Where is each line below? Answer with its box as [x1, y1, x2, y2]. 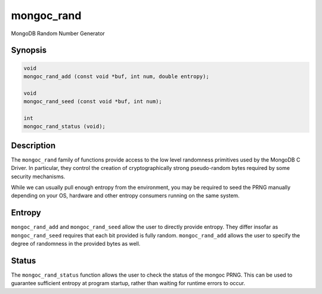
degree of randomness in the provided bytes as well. [11, 240, 141, 247]
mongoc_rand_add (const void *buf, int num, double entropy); [23, 73, 209, 80]
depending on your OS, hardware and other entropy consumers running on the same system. [11, 192, 240, 199]
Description [11, 140, 56, 150]
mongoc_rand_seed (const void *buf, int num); [23, 98, 162, 105]
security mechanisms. [11, 173, 66, 180]
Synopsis [11, 45, 47, 55]
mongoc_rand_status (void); [23, 123, 106, 130]
